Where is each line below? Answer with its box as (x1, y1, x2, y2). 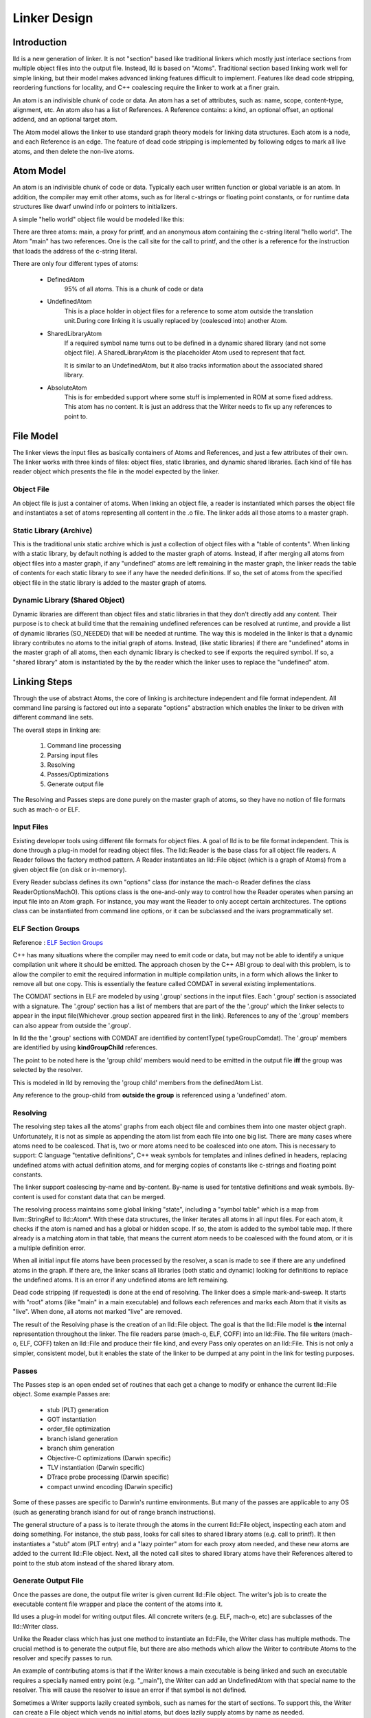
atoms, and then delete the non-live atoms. (12, 147, 135, 155)
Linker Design (12, 10, 93, 25)
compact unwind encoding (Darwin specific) (47, 1482, 173, 1491)
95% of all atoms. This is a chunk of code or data (64, 285, 204, 293)
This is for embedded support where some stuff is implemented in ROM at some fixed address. (64, 392, 333, 401)
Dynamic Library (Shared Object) (12, 595, 125, 605)
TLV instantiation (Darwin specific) (47, 1464, 145, 1471)
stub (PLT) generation (47, 1405, 109, 1414)
